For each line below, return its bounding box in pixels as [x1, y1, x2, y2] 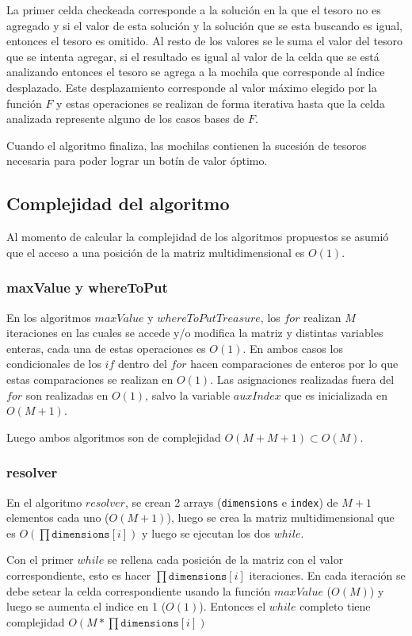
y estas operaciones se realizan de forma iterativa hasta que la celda [56, 94, 385, 111]
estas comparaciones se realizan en [6, 370, 174, 387]
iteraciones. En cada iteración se [249, 566, 406, 583]
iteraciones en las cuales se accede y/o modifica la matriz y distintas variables [6, 324, 383, 341]
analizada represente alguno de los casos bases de [6, 110, 245, 127]
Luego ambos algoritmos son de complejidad [6, 428, 221, 445]
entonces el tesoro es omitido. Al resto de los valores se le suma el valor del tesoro [6, 33, 403, 49]
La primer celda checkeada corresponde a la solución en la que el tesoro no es [6, 2, 381, 17]
